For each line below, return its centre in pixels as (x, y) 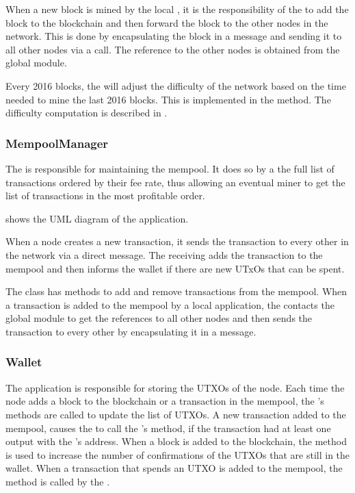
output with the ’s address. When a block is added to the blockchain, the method (176, 441)
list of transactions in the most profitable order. (105, 195)
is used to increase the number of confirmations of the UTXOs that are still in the (178, 454)
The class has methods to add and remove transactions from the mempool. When (176, 291)
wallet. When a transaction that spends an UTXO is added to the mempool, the (174, 468)
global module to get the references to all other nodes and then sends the (159, 318)
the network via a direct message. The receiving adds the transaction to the (164, 254)
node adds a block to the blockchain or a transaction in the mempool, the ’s (165, 401)
